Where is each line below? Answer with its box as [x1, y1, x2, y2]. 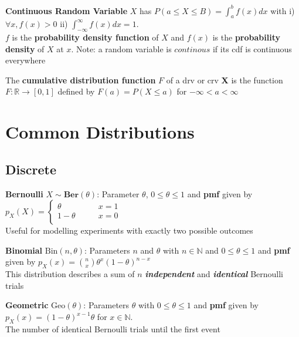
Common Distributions [5, 120, 195, 144]
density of [5, 42, 45, 55]
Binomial [5, 244, 43, 256]
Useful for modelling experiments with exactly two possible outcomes [5, 224, 253, 237]
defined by [57, 85, 95, 97]
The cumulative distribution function [5, 73, 156, 86]
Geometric [5, 299, 49, 311]
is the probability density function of [12, 31, 159, 43]
